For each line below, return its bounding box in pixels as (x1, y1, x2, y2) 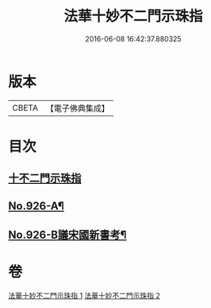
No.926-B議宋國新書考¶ (8, 228, 127, 242)
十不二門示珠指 (8, 172, 82, 185)
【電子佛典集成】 (45, 103, 109, 114)
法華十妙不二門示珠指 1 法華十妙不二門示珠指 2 (8, 290, 161, 300)
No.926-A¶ (8, 199, 65, 212)
